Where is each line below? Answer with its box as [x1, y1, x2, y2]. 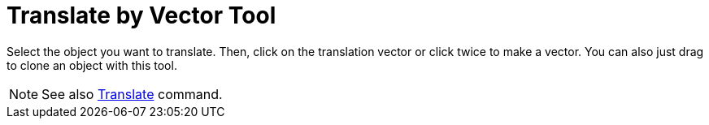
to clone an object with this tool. [7, 58, 177, 72]
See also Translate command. [41, 85, 223, 102]
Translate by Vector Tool [7, 2, 276, 29]
